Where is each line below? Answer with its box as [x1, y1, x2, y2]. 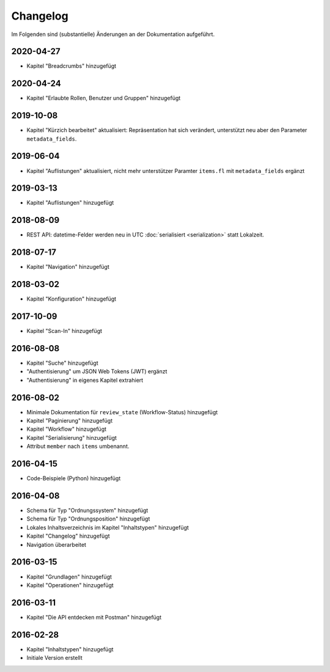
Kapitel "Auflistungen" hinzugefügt [26, 199, 114, 206]
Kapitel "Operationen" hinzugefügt [26, 581, 114, 589]
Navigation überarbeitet [26, 541, 87, 548]
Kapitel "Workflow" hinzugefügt [26, 425, 107, 433]
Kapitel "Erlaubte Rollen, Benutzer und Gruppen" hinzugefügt [26, 95, 181, 102]
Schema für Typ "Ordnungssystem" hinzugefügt [26, 507, 148, 514]
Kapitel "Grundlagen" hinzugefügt [26, 573, 112, 580]
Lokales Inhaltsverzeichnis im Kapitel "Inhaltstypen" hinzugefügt [26, 524, 189, 531]
